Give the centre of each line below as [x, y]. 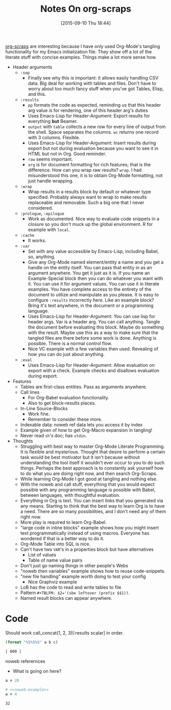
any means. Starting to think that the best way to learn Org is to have [92, 506]
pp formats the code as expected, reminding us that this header [94, 105]
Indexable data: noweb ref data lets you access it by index [81, 424]
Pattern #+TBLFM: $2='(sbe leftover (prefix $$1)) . [75, 593]
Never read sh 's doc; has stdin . [53, 435]
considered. [41, 208]
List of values [42, 554]
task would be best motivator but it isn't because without [80, 457]
